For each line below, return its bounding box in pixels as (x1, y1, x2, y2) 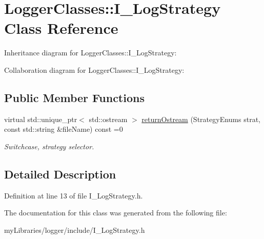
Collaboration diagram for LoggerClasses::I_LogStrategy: (4, 64, 185, 75)
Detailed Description (4, 166, 116, 182)
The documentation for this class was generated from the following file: (4, 207, 227, 218)
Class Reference (4, 17, 118, 38)
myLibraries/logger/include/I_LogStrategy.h (4, 224, 145, 235)
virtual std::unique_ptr (4, 113, 77, 124)
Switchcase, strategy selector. (4, 141, 94, 151)
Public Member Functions (4, 89, 145, 105)
